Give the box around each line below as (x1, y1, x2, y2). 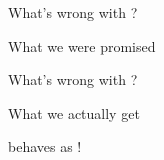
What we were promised (8, 35, 156, 56)
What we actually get (8, 102, 140, 123)
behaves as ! (8, 136, 82, 157)
